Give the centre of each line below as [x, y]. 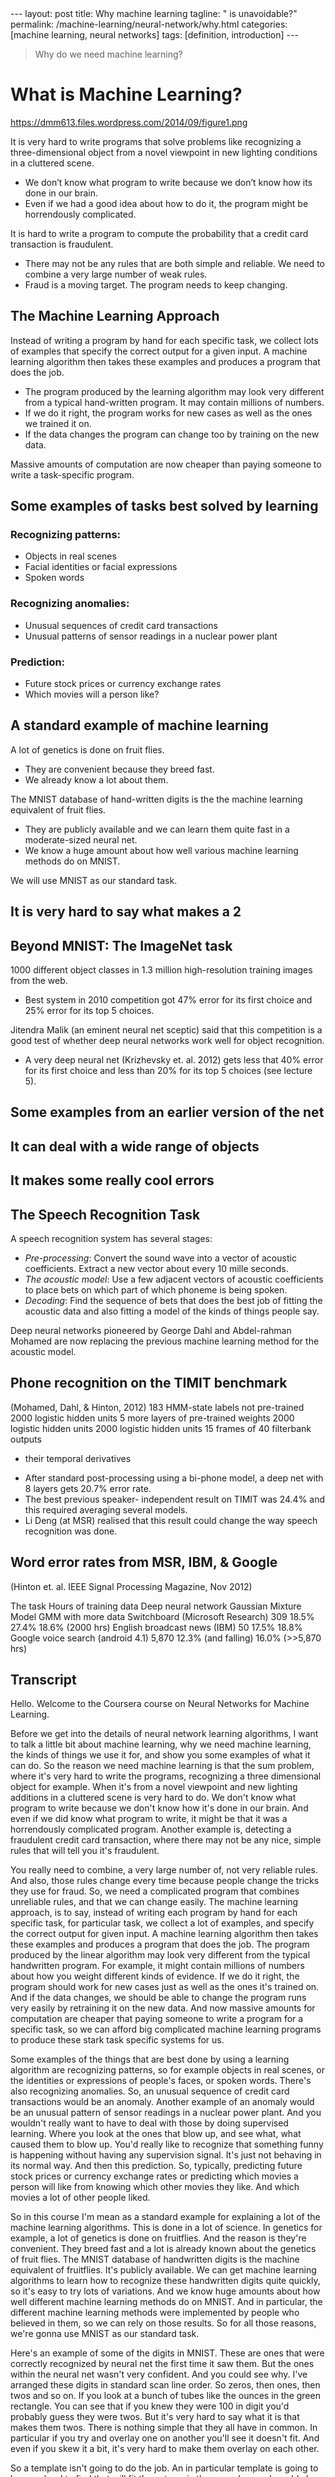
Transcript [43, 1680]
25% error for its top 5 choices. [89, 1011]
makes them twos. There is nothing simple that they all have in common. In [164, 2428]
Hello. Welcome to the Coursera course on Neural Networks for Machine [160, 1704]
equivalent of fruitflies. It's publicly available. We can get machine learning [163, 2270]
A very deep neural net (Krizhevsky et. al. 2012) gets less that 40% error [174, 1060]
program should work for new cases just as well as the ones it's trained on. [165, 1987]
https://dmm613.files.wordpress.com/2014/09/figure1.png [129, 122]
